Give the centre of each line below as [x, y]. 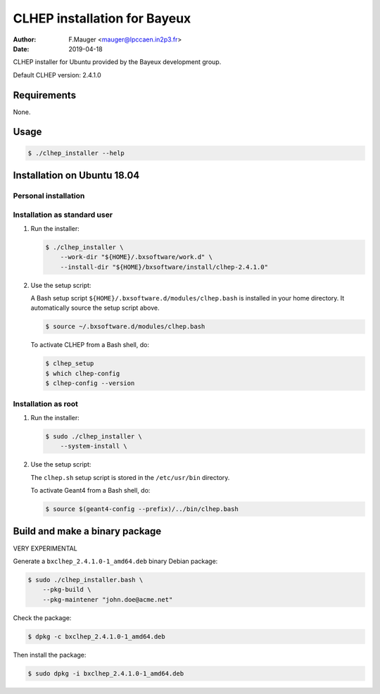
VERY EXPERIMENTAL [45, 548]
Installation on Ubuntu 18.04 [76, 176]
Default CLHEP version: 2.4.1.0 [57, 75]
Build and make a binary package [87, 531]
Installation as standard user [63, 215]
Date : [21, 49]
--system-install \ [94, 446]
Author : [25, 39]
